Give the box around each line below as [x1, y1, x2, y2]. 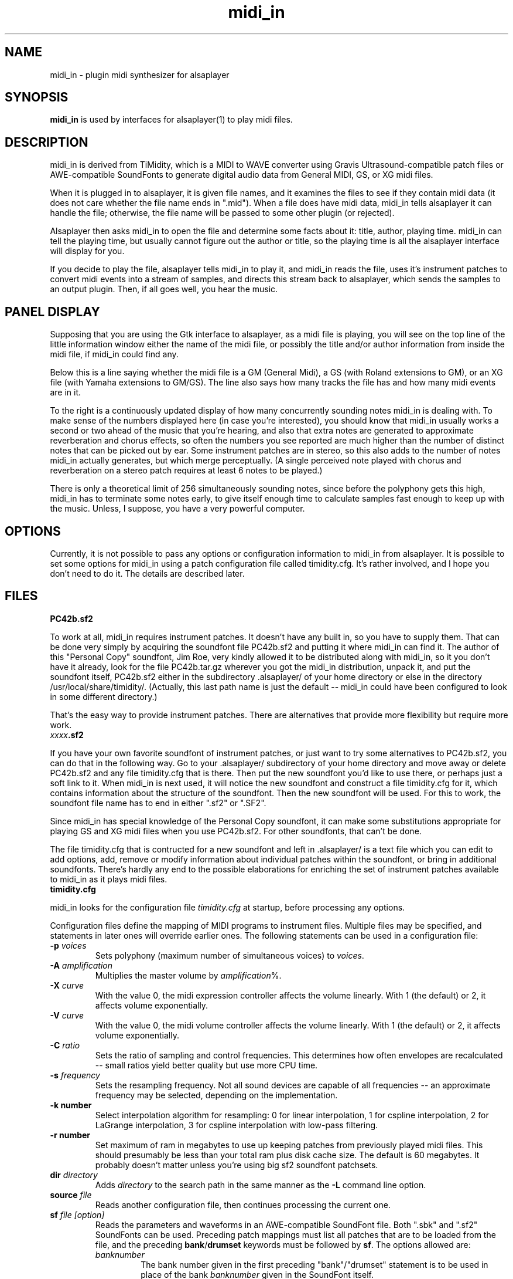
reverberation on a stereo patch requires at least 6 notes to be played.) [50, 465, 323, 476]
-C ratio [50, 1040, 80, 1050]
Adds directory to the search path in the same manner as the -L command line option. [95, 1179, 426, 1190]
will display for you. [50, 246, 125, 256]
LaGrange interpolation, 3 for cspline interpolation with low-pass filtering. [95, 1119, 378, 1130]
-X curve [50, 980, 84, 990]
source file [50, 1189, 92, 1200]
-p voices [50, 940, 87, 950]
